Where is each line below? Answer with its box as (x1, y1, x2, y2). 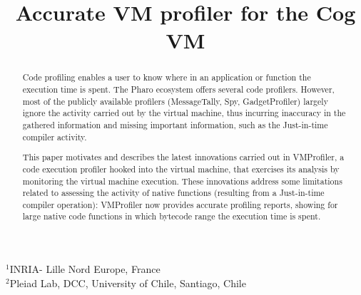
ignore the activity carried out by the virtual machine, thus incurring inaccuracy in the (22, 107, 346, 119)
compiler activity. (22, 130, 87, 143)
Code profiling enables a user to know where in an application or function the (22, 71, 311, 83)
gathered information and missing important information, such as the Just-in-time (22, 118, 328, 130)
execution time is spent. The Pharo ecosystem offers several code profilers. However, (22, 83, 335, 95)
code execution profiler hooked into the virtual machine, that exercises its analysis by (22, 162, 340, 175)
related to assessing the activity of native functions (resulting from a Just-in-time (22, 187, 325, 199)
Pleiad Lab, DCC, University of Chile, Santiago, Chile (9, 275, 246, 290)
